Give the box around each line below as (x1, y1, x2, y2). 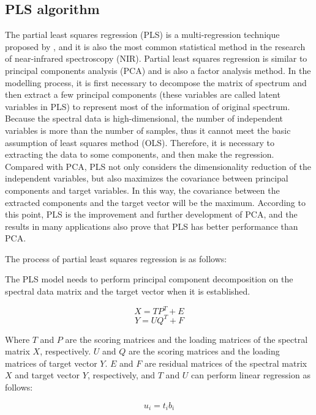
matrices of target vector (5, 356, 97, 369)
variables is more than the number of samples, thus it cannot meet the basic (5, 123, 291, 136)
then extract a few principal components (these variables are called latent (5, 88, 280, 101)
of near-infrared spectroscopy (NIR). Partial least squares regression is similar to (5, 52, 307, 65)
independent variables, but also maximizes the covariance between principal (5, 172, 288, 185)
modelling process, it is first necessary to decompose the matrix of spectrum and (5, 76, 307, 89)
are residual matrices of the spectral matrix (144, 356, 307, 369)
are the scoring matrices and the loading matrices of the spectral (65, 332, 308, 345)
